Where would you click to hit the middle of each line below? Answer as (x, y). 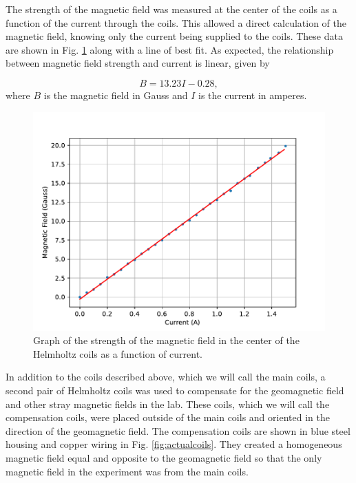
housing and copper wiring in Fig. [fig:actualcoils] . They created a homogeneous (174, 444)
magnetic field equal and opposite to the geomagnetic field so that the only (164, 457)
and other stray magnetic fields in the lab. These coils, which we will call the (168, 404)
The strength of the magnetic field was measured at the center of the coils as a (171, 9)
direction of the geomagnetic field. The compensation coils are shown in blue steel (178, 430)
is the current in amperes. (253, 95)
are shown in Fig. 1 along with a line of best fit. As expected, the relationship (170, 49)
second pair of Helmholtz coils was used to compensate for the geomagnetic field (175, 390)
